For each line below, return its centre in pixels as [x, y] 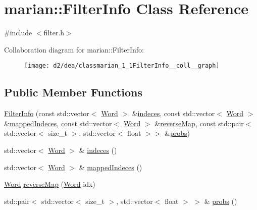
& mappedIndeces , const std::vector [58, 123]
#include [18, 33]
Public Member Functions [73, 92]
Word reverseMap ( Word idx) [50, 184]
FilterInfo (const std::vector [47, 113]
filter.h [54, 33]
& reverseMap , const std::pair [199, 123]
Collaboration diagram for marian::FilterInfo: [74, 49]
